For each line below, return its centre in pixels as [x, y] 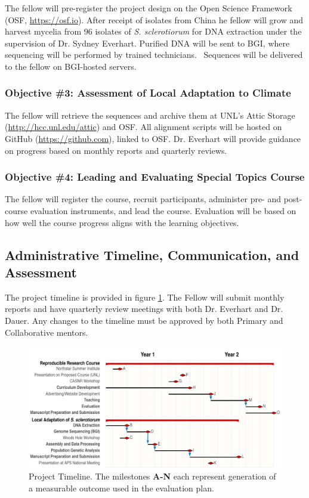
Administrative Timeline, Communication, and [152, 254]
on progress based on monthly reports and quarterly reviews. [116, 150]
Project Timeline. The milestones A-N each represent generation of [152, 476]
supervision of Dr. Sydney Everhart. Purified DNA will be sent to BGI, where [147, 43]
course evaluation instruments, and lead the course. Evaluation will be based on [151, 210]
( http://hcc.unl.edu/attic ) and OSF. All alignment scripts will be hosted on [143, 127]
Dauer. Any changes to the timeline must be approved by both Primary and [144, 320]
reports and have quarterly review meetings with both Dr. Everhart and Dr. [144, 309]
